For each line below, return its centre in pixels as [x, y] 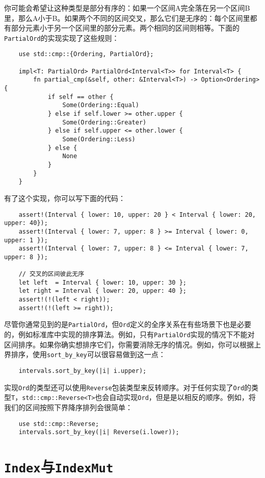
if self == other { [81, 97]
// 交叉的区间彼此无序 [51, 274]
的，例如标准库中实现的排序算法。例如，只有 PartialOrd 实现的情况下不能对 [129, 334]
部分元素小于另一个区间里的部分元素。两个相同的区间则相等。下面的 [125, 28]
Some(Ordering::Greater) [104, 122]
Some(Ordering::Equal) [101, 105]
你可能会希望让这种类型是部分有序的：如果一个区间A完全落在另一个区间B [127, 8]
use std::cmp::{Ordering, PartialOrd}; [86, 54]
